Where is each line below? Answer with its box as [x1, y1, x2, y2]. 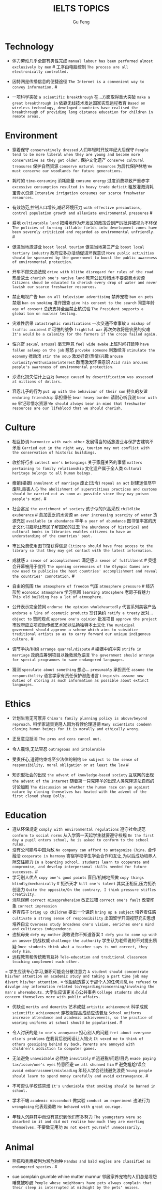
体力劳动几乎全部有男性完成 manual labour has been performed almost [12, 58, 153, 64]
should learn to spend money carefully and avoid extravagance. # [12, 1073, 148, 1079]
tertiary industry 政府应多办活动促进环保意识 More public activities [12, 250, 154, 255]
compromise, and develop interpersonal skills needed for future [12, 865, 147, 870]
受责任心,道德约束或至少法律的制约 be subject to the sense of [12, 756, 139, 762]
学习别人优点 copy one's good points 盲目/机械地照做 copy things [12, 874, 144, 880]
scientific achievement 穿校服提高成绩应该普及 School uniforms [12, 1010, 142, 1016]
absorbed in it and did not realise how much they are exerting [12, 1120, 145, 1124]
